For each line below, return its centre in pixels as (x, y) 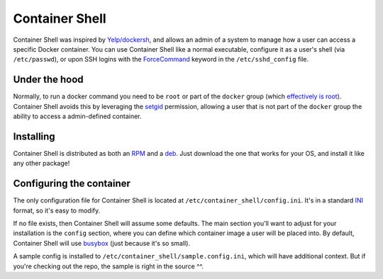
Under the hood (49, 80)
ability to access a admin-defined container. (77, 116)
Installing (34, 136)
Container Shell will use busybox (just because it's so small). (102, 243)
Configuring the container (72, 184)
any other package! (41, 164)
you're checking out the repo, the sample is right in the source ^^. (108, 266)
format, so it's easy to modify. (57, 210)
